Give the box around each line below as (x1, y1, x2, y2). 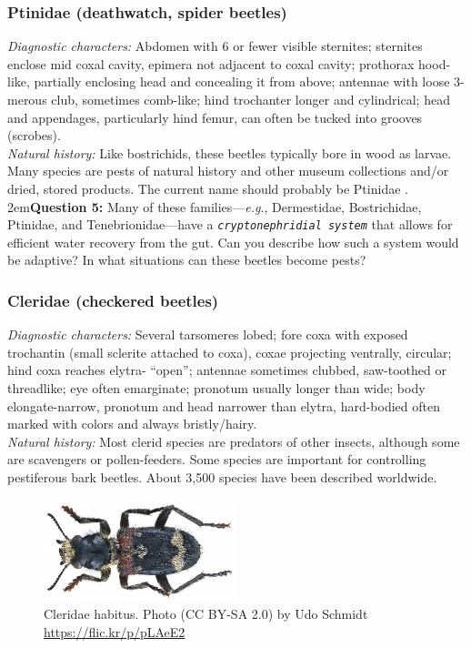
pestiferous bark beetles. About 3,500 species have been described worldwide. (7, 467, 437, 486)
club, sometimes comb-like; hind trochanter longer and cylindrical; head (51, 90, 450, 108)
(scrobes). (7, 126, 61, 145)
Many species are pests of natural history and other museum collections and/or (7, 161, 449, 180)
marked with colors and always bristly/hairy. (7, 414, 257, 433)
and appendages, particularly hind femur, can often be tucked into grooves (7, 107, 423, 127)
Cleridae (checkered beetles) (7, 289, 219, 311)
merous (7, 90, 47, 108)
